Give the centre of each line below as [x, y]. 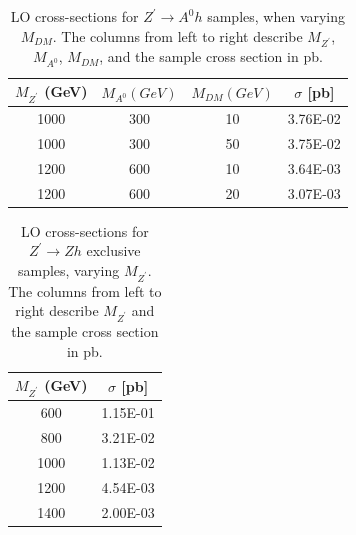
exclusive [113, 250]
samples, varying [68, 269]
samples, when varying [276, 16]
